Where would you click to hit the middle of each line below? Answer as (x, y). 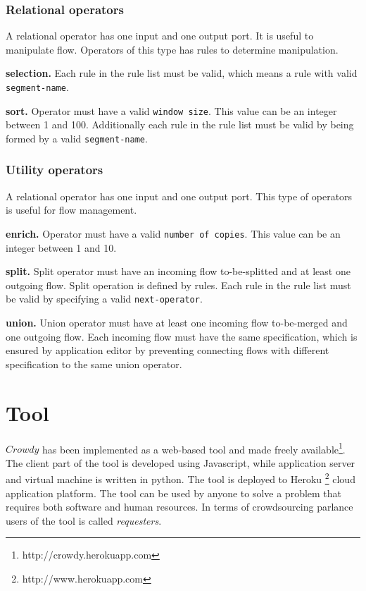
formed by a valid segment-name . (77, 138)
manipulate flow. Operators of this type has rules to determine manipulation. (172, 49)
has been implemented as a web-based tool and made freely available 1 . (194, 448)
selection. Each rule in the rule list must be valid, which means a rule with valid (182, 73)
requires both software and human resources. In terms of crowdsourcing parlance (179, 507)
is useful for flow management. (71, 210)
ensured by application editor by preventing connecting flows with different (168, 350)
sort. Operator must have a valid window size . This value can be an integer (171, 110)
